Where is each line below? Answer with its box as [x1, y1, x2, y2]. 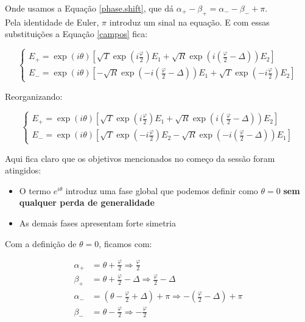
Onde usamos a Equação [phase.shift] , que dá [5, 2, 174, 14]
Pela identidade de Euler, [5, 15, 99, 28]
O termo [19, 184, 51, 197]
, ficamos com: [99, 237, 152, 250]
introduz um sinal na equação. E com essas [109, 15, 270, 28]
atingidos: [5, 164, 41, 177]
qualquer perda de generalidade [19, 196, 155, 209]
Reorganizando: [5, 89, 63, 102]
